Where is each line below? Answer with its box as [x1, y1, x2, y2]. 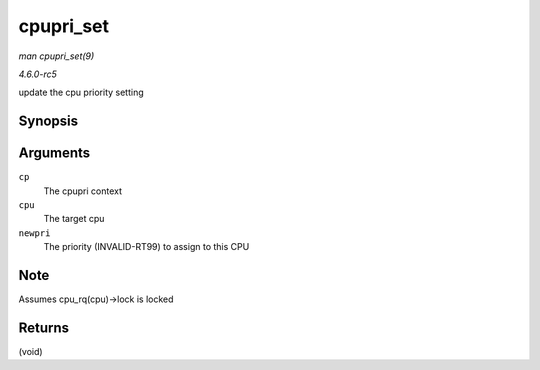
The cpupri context [43, 185, 123, 197]
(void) [18, 346, 44, 358]
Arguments [18, 145, 91, 162]
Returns [18, 319, 70, 336]
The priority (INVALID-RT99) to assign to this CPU [43, 241, 250, 253]
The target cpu [43, 213, 105, 225]
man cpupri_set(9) [18, 50, 95, 62]
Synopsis [18, 113, 79, 130]
